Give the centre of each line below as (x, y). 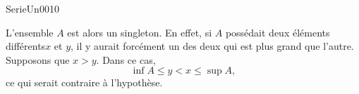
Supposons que (38, 59)
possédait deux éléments (278, 32)
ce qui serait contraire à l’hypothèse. (84, 82)
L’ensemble (30, 32)
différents (26, 46)
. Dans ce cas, (126, 59)
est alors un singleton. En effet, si (140, 32)
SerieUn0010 (32, 8)
